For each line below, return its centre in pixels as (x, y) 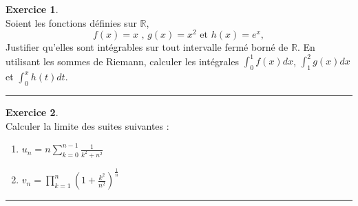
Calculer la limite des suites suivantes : (87, 125)
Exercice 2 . (32, 112)
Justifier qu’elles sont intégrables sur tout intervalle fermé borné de (147, 47)
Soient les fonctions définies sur (71, 22)
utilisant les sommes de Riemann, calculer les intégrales (123, 61)
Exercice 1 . (32, 9)
